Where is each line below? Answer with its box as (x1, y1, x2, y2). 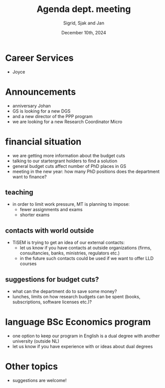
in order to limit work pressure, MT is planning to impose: (12, 201, 130, 207)
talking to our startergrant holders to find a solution (12, 158, 118, 164)
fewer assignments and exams (19, 207, 83, 213)
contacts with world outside (5, 226, 94, 235)
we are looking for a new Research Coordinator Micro (12, 119, 123, 125)
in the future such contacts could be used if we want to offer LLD (19, 256, 154, 261)
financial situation (5, 136, 82, 147)
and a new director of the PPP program (12, 113, 93, 119)
